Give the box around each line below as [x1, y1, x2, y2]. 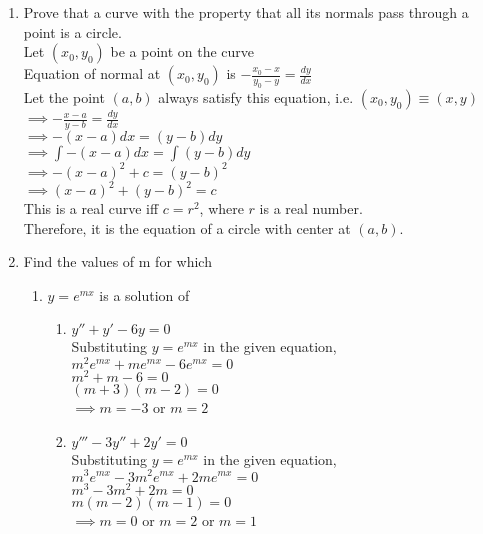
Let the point [23, 86, 105, 107]
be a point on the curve [110, 41, 255, 62]
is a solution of [99, 284, 190, 305]
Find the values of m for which [23, 251, 212, 272]
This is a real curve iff [23, 198, 159, 219]
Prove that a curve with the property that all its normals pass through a [23, 2, 469, 22]
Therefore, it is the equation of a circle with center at [23, 217, 351, 238]
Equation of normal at [23, 63, 161, 84]
